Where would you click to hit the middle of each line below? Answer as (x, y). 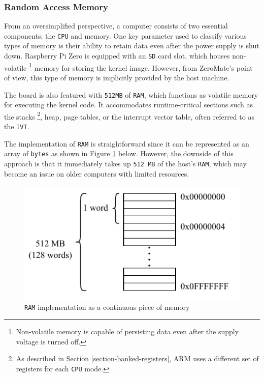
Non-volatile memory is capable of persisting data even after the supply (127, 331)
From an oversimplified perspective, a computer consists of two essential (116, 26)
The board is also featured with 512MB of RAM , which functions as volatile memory (131, 94)
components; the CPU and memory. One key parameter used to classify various (125, 35)
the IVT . (17, 126)
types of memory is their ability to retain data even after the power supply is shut (132, 46)
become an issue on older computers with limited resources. (97, 173)
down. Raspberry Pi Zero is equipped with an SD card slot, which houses (117, 56)
